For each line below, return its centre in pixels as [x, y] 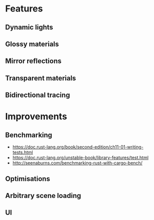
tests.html [23, 152]
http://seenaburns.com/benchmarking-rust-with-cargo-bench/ [78, 163]
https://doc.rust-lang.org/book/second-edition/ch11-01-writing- [78, 147]
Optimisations [28, 179]
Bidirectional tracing [38, 95]
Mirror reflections [33, 61]
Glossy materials [32, 44]
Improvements [36, 117]
